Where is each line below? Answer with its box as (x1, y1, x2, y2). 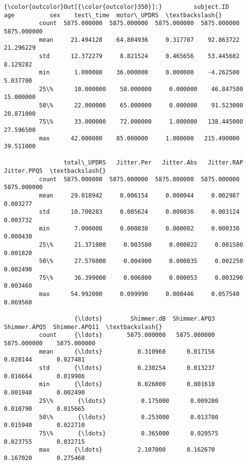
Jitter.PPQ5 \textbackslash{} (4, 167, 106, 175)
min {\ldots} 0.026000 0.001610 (39, 381, 215, 388)
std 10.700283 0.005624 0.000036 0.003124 (39, 208, 240, 216)
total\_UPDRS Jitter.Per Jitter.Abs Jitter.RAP (63, 159, 243, 166)
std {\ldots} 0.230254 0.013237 (39, 364, 215, 371)
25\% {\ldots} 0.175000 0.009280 (39, 397, 219, 404)
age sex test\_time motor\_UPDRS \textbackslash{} (4, 11, 222, 19)
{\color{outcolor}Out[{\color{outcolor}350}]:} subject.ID (4, 3, 229, 10)
